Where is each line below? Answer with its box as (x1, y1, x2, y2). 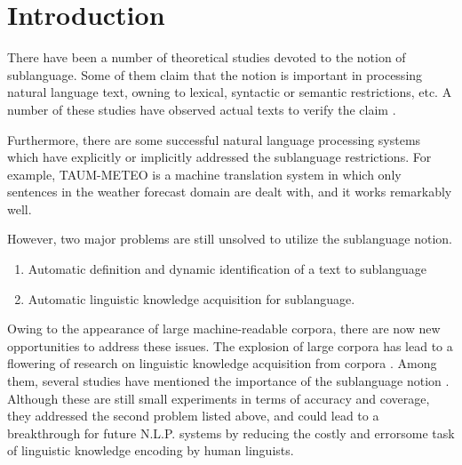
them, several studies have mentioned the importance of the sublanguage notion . (7, 372, 450, 390)
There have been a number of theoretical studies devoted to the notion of (7, 48, 406, 67)
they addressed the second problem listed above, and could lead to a (7, 406, 379, 425)
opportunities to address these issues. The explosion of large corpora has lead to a (7, 336, 453, 355)
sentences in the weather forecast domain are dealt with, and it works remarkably (7, 182, 452, 201)
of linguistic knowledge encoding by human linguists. (7, 441, 294, 460)
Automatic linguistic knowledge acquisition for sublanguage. (28, 289, 355, 308)
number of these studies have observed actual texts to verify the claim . (7, 100, 396, 118)
